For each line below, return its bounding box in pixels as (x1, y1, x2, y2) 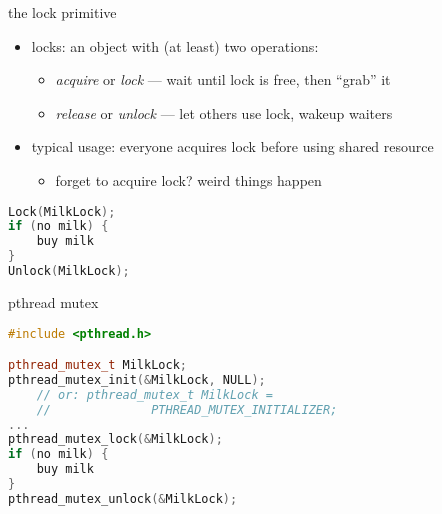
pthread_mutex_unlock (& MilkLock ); (8, 491, 238, 506)
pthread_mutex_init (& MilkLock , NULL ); (8, 372, 266, 387)
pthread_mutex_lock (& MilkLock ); (8, 432, 223, 447)
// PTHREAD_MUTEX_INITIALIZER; (36, 402, 338, 417)
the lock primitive (8, 2, 117, 22)
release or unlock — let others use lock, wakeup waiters (55, 102, 393, 123)
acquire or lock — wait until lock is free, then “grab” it (55, 69, 391, 90)
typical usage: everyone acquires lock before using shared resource (31, 136, 434, 157)
